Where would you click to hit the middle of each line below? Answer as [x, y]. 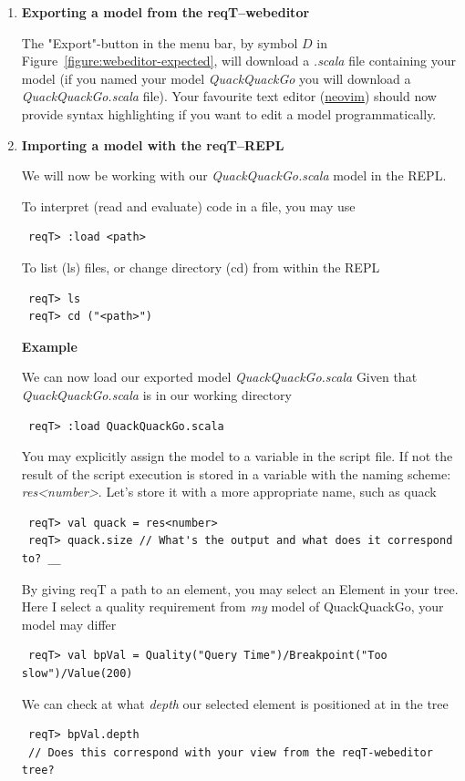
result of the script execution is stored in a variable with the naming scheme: [236, 473]
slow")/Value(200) [77, 674]
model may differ [69, 624]
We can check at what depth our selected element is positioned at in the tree [235, 703]
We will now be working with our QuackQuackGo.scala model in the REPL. [234, 175]
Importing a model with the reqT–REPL [153, 144]
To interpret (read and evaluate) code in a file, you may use [188, 206]
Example [49, 346]
